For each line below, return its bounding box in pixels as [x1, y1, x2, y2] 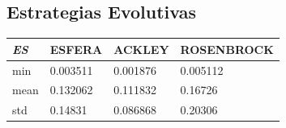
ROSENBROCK [180, 40, 274, 57]
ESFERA [49, 40, 103, 57]
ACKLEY [113, 40, 169, 57]
